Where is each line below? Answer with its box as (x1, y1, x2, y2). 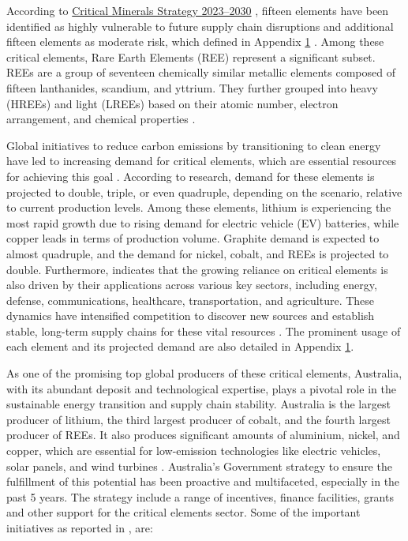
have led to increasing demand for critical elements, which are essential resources (6, 152, 397, 169)
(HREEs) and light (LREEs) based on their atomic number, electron (6, 95, 339, 111)
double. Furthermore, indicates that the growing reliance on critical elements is (6, 261, 388, 277)
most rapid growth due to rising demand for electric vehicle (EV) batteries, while (6, 214, 399, 231)
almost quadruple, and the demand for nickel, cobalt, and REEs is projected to (6, 245, 389, 261)
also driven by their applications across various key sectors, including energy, (6, 276, 377, 293)
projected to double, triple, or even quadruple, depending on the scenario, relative (6, 183, 402, 200)
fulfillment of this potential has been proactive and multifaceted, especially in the (6, 473, 400, 490)
